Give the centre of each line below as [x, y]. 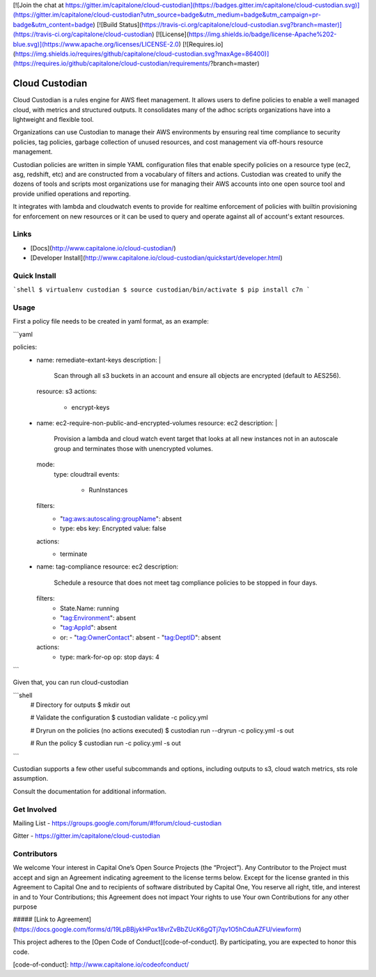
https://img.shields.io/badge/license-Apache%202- [263, 34]
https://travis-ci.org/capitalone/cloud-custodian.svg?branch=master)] [242, 24]
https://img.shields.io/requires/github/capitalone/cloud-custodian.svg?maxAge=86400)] [142, 54]
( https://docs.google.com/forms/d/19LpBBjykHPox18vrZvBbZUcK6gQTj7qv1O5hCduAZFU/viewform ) [157, 929]
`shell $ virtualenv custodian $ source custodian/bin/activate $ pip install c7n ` [162, 290]
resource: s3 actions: [67, 391]
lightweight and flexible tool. [53, 120]
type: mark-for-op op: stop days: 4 [110, 657]
